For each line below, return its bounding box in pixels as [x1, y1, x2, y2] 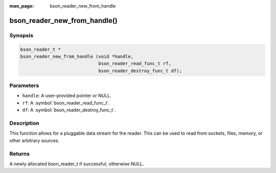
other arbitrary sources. [9, 137, 60, 143]
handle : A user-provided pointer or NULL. [22, 92, 112, 99]
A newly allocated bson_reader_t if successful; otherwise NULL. [9, 161, 144, 167]
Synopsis [9, 32, 33, 39]
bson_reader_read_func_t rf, [98, 61, 171, 66]
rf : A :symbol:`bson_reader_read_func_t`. [22, 100, 110, 106]
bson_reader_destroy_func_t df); [98, 68, 182, 73]
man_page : [9, 3, 34, 9]
